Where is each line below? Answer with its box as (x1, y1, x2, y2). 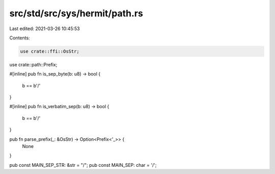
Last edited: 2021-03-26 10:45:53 (9, 26, 80, 32)
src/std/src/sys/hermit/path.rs (9, 8, 144, 19)
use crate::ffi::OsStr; (20, 48, 80, 54)
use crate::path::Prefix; (9, 61, 58, 67)
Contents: (9, 35, 30, 41)
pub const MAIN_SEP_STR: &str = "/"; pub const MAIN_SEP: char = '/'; (9, 162, 157, 168)
